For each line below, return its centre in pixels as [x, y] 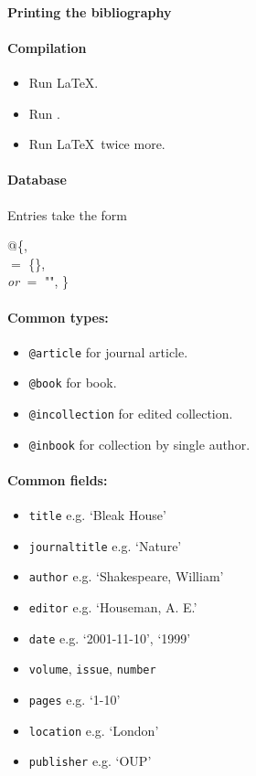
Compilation [47, 47]
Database [37, 180]
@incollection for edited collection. [131, 414]
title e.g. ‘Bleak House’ [97, 515]
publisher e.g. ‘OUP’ [90, 761]
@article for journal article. [108, 351]
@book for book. [73, 383]
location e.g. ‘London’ [94, 730]
